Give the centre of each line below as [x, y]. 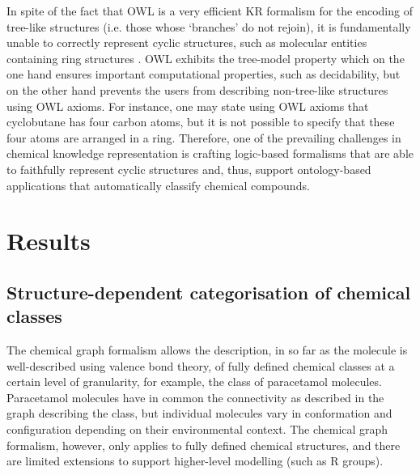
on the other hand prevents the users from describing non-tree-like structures [197, 89]
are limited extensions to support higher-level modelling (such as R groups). [195, 461]
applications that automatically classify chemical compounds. [158, 185]
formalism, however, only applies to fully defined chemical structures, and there [204, 445]
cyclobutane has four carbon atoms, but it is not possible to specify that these [201, 122]
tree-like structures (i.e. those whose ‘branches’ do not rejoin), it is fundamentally [209, 26]
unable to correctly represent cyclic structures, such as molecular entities [187, 42]
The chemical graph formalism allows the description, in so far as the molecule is [207, 350]
